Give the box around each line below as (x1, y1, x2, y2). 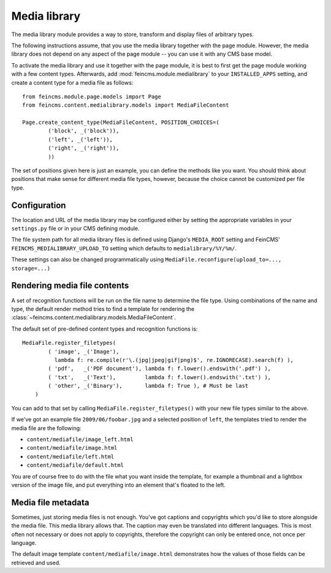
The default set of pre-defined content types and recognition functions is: (11, 325, 198, 333)
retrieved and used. (11, 559, 61, 566)
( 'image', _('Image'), (48, 348, 120, 355)
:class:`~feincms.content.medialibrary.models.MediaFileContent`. (11, 313, 176, 321)
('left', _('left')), (48, 136, 113, 143)
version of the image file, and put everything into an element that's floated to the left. (11, 481, 226, 488)
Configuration (11, 200, 66, 210)
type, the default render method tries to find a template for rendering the (11, 305, 195, 312)
